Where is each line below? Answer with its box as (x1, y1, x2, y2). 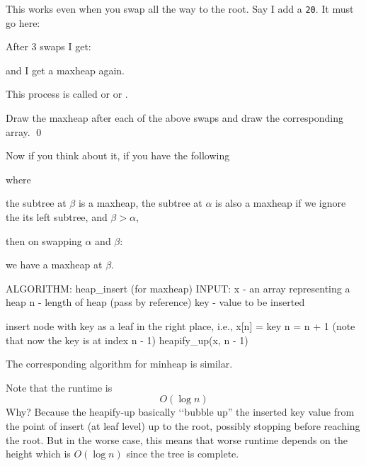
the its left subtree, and (6, 210, 108, 224)
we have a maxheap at (6, 257, 103, 272)
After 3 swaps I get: (6, 39, 91, 54)
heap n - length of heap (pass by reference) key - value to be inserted (6, 295, 305, 309)
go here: (6, 15, 40, 30)
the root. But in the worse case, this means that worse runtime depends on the (6, 432, 348, 447)
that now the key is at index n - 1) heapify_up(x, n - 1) (6, 332, 248, 347)
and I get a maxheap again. (6, 62, 125, 77)
